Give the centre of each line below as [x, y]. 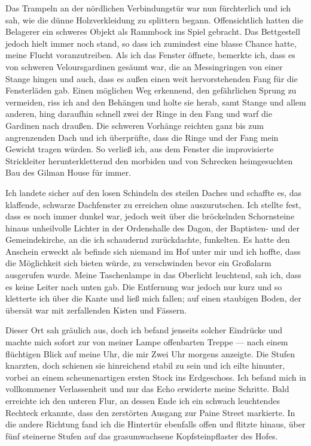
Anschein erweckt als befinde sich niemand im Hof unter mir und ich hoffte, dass [153, 251]
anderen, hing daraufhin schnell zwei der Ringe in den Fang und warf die [139, 114]
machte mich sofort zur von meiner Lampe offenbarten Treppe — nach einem [147, 342]
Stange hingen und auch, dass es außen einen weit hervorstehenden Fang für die [152, 78]
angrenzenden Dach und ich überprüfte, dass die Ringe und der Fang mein [142, 137]
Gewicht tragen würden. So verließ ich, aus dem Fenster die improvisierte [140, 149]
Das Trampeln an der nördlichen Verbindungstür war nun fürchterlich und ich [148, 8]
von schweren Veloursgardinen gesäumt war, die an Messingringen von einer [144, 66]
